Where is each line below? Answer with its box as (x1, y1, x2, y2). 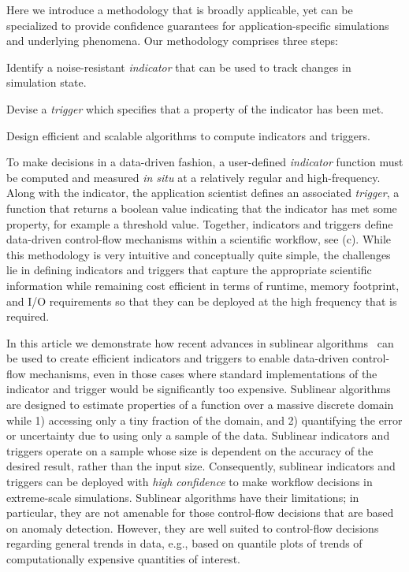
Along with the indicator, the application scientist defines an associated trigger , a (6, 184, 400, 201)
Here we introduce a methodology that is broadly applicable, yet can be (6, 2, 353, 17)
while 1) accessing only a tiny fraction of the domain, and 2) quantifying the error (6, 411, 403, 428)
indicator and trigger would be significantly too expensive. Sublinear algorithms (6, 381, 391, 397)
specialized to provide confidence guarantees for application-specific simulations (6, 17, 389, 33)
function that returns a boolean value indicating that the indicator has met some (6, 199, 397, 216)
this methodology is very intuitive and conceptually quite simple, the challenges (6, 246, 391, 262)
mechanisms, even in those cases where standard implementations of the (29, 365, 377, 381)
